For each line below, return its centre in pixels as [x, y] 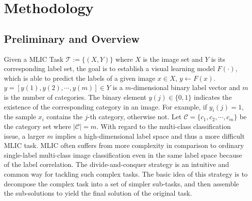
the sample [20, 117]
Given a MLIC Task [34, 59]
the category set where [38, 126]
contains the [65, 117]
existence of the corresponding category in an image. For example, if [106, 106]
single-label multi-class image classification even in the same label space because [123, 155]
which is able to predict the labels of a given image [80, 78]
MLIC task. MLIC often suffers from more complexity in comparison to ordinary [124, 145]
